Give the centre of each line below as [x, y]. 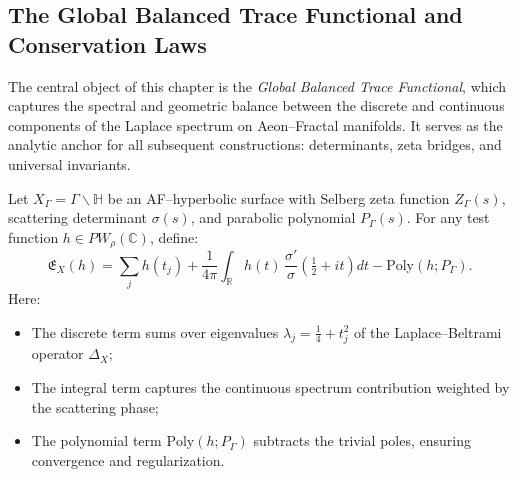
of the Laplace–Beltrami [428, 331]
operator [57, 353]
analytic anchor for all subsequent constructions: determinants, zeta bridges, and [255, 144]
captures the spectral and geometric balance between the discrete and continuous [256, 105]
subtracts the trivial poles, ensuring [362, 440]
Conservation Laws [107, 43]
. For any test [448, 217]
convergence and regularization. [128, 459]
